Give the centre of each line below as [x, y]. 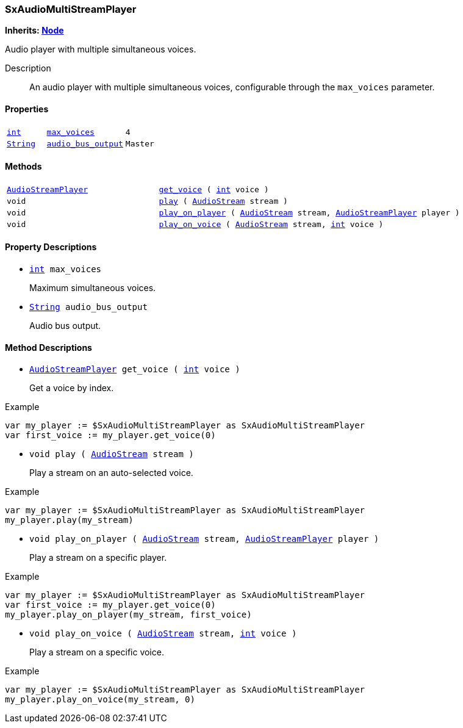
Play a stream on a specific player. [98, 558]
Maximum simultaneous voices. [93, 288]
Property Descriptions [51, 247]
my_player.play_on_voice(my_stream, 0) [100, 700]
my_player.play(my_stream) [69, 520]
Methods [23, 167]
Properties [27, 109]
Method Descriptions [48, 347]
